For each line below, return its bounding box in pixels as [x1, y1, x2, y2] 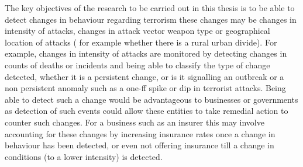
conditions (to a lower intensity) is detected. [5, 150, 163, 162]
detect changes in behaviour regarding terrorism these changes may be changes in [5, 13, 297, 25]
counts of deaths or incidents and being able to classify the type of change [5, 58, 270, 71]
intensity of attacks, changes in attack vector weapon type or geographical [5, 25, 270, 37]
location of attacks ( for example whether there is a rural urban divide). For [5, 36, 277, 48]
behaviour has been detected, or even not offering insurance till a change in [5, 139, 274, 151]
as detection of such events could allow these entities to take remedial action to [5, 105, 288, 117]
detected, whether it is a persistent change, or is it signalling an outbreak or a [5, 70, 284, 82]
